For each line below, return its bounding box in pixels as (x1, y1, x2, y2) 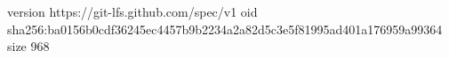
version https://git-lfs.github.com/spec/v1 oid (7, 3, 258, 20)
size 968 (7, 37, 50, 55)
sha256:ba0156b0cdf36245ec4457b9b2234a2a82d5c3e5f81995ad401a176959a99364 (7, 19, 443, 38)
